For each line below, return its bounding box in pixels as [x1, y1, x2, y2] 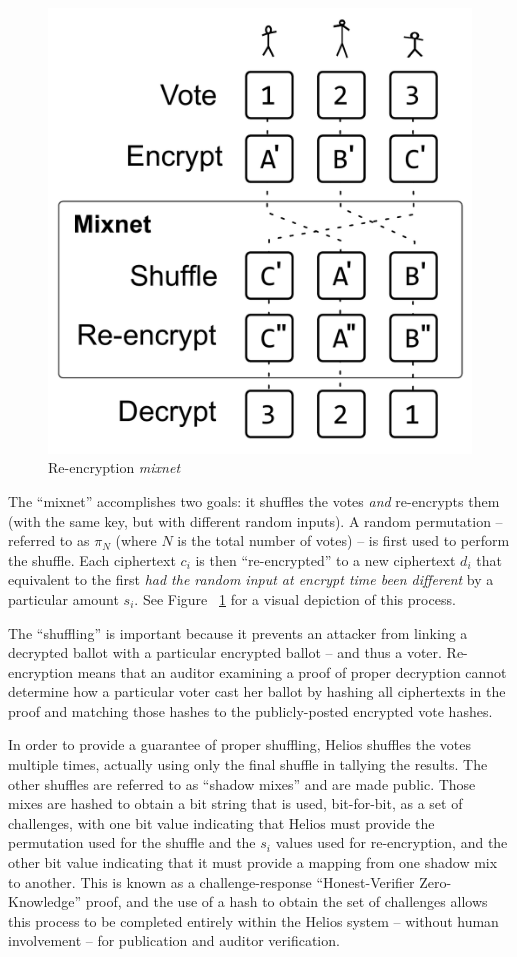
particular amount [8, 588, 119, 609]
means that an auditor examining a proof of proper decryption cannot [77, 661, 507, 682]
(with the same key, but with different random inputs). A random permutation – [8, 510, 503, 531]
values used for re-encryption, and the [275, 832, 508, 853]
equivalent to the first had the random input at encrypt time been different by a [8, 569, 494, 590]
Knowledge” [8, 891, 82, 912]
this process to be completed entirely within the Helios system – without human [8, 910, 499, 931]
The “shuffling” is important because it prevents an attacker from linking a [8, 622, 468, 643]
